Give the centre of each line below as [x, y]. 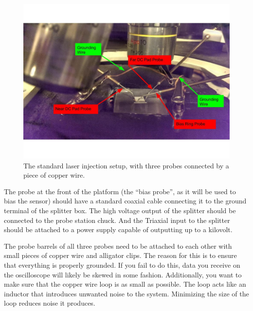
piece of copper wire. [54, 175]
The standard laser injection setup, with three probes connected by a [126, 165]
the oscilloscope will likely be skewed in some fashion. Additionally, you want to [123, 274]
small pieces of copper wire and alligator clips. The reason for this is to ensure [120, 255]
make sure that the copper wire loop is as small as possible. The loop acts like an [125, 284]
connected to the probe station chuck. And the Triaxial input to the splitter [117, 220]
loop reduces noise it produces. [50, 303]
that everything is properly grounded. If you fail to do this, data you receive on [122, 265]
